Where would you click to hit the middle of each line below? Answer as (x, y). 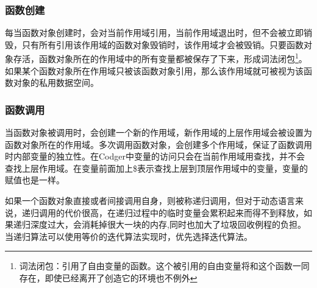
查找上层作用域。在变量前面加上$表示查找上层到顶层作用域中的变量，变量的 (156, 168)
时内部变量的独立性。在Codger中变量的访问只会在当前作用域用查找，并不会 (155, 156)
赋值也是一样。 (35, 180)
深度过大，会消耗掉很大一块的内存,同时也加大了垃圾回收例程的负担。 (168, 224)
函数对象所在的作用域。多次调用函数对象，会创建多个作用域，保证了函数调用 (158, 144)
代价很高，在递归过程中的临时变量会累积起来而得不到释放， (184, 212)
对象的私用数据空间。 (56, 83)
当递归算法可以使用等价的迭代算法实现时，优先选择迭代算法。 (129, 236)
